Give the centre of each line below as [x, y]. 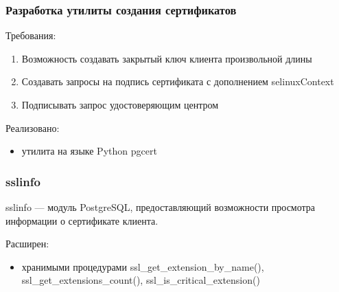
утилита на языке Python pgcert [89, 151]
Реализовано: [33, 127]
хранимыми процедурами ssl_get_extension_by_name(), [143, 266]
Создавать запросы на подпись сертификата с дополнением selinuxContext [178, 81]
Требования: [31, 35]
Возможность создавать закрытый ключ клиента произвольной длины [167, 58]
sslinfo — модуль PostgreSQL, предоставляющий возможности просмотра [161, 207]
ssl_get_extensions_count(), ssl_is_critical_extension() [141, 280]
